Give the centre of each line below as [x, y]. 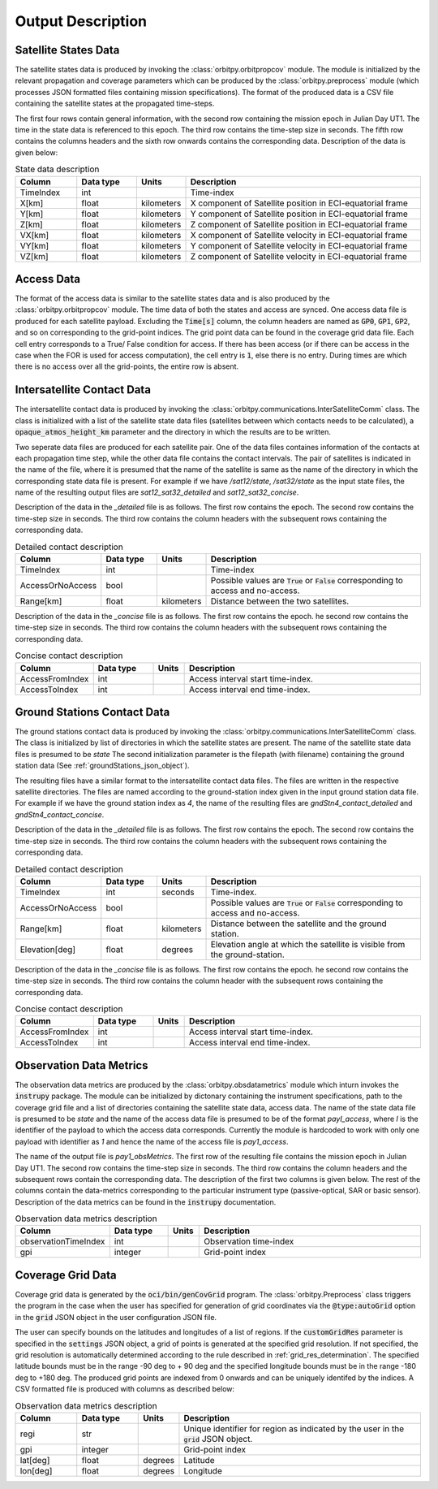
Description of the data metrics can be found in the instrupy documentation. [146, 1201]
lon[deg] [36, 1470]
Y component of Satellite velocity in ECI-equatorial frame [299, 245]
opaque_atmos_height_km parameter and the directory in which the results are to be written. [173, 432]
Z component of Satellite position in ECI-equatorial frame [299, 224]
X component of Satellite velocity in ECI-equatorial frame [299, 235]
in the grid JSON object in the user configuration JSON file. [116, 1317]
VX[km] [34, 235]
